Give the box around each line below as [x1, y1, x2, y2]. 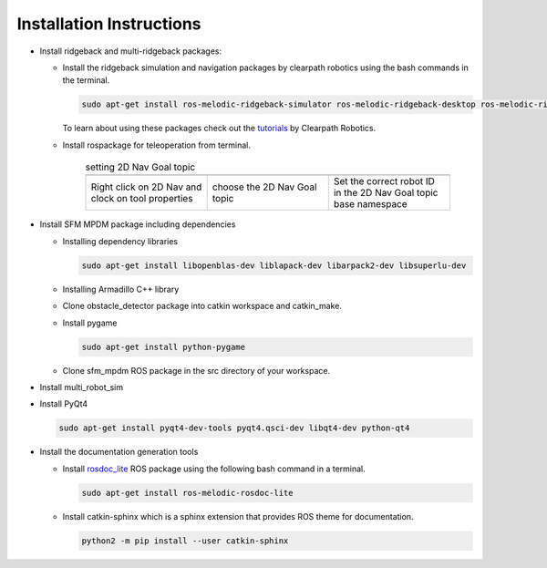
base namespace [333, 198, 408, 211]
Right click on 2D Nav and [90, 181, 202, 193]
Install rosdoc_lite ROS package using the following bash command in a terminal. [62, 463, 366, 474]
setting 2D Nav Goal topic [85, 160, 196, 173]
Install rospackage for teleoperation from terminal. [62, 139, 251, 150]
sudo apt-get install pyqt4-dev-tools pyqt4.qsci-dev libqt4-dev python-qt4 [58, 423, 410, 433]
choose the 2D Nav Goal [212, 181, 317, 193]
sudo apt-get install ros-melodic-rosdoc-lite [81, 488, 294, 498]
